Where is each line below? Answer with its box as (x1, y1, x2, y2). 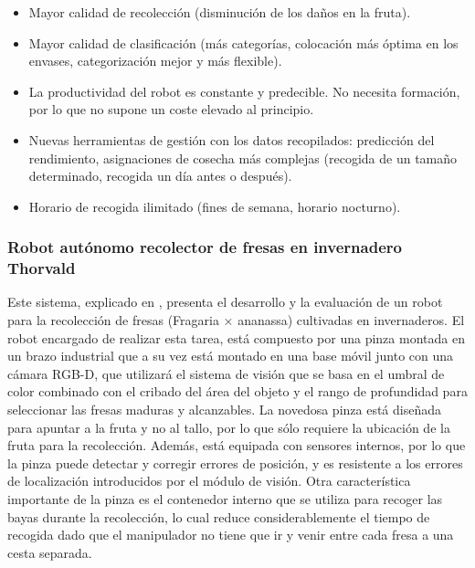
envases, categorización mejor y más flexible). (28, 51, 282, 70)
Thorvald (7, 257, 76, 279)
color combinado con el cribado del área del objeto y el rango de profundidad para (7, 382, 468, 401)
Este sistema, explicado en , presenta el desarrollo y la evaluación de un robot (7, 292, 443, 311)
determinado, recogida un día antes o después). (28, 166, 292, 185)
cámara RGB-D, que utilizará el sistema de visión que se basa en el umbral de (7, 363, 445, 383)
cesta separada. (7, 542, 92, 562)
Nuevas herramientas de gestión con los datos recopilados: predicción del (28, 130, 435, 149)
